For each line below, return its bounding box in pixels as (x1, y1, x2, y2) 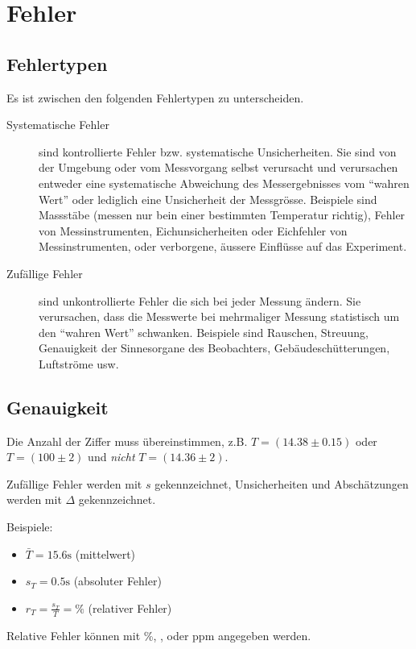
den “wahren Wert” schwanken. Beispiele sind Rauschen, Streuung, (39, 323, 369, 340)
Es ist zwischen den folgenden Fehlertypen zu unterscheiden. (6, 89, 304, 106)
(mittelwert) (75, 545, 136, 562)
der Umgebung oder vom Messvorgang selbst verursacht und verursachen (39, 159, 398, 176)
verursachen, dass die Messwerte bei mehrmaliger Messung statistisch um (39, 308, 400, 325)
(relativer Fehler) (88, 599, 172, 616)
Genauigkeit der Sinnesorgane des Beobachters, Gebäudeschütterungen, (39, 339, 390, 356)
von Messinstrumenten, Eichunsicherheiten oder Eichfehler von (39, 222, 348, 239)
